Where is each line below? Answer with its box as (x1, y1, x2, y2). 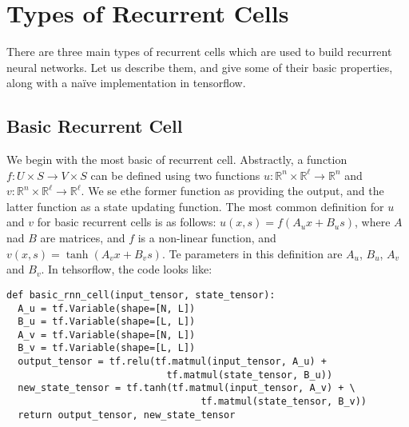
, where (355, 213, 391, 230)
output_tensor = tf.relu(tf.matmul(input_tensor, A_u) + (18, 356, 327, 368)
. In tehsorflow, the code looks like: (41, 261, 212, 277)
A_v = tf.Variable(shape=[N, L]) (18, 329, 196, 341)
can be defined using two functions (90, 166, 260, 183)
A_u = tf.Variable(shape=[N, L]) (18, 302, 196, 314)
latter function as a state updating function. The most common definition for (6, 198, 384, 214)
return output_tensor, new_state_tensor (18, 409, 236, 421)
